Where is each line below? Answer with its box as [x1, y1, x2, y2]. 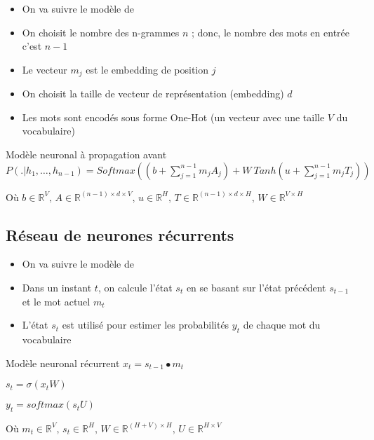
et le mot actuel [22, 294, 91, 308]
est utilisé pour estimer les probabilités [62, 317, 229, 332]
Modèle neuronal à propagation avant [6, 147, 167, 162]
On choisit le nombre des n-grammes [22, 25, 180, 39]
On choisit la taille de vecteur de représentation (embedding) [22, 86, 284, 101]
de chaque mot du [243, 317, 321, 332]
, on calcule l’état [98, 280, 173, 294]
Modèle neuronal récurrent [6, 355, 120, 370]
